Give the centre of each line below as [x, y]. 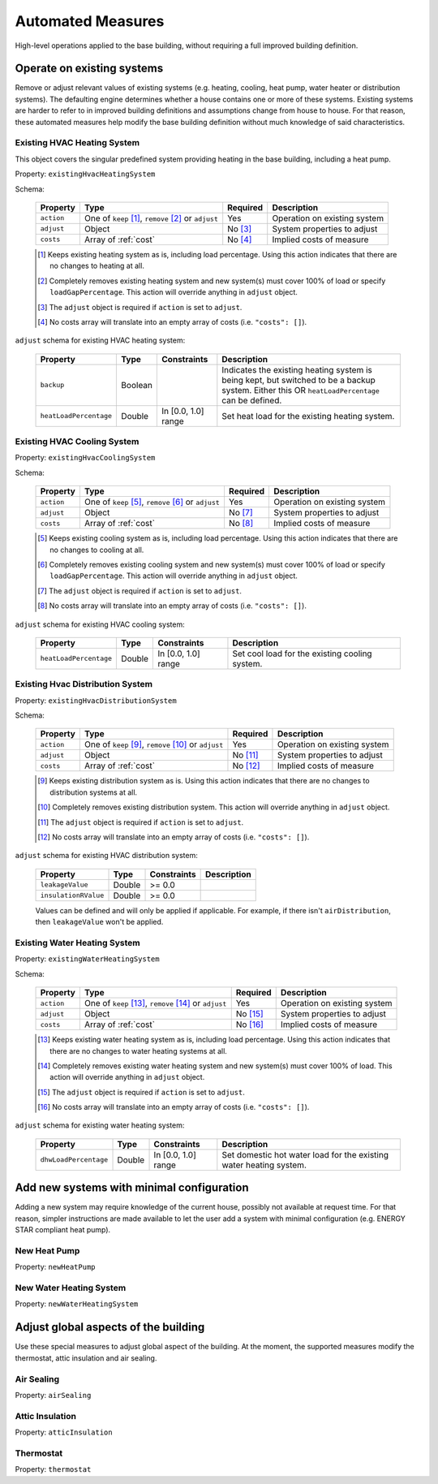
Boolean [137, 385]
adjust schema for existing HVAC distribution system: [106, 856]
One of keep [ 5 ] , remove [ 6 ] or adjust [152, 502]
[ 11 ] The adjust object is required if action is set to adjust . [141, 822]
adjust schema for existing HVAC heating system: [100, 340]
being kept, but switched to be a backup [299, 380]
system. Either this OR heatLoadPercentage [301, 390]
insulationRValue [72, 896]
